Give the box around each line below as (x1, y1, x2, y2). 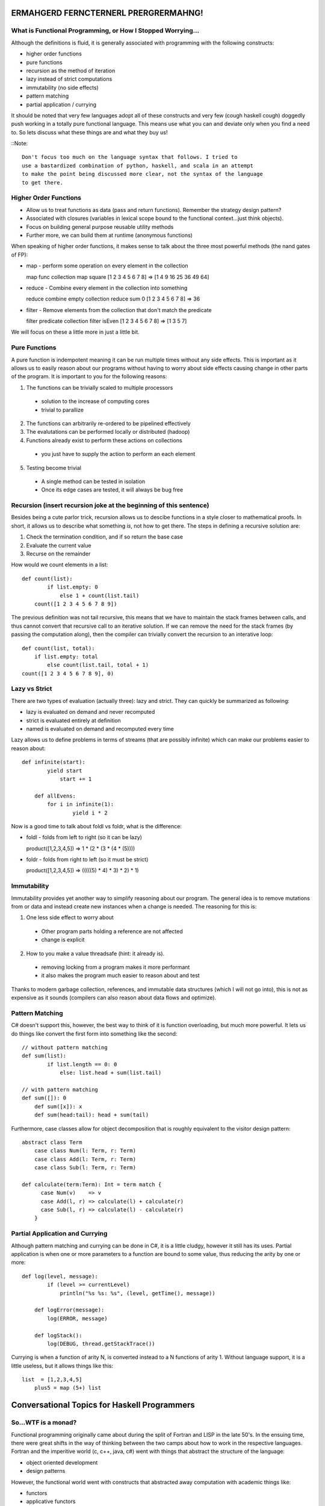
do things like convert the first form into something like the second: (11, 1030, 178, 1037)
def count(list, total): (22, 645, 95, 652)
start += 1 (60, 775, 92, 783)
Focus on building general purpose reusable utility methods (26, 223, 174, 230)
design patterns (26, 1467, 66, 1475)
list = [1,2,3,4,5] (22, 1376, 82, 1383)
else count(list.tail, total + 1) (47, 661, 149, 669)
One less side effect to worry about (26, 914, 114, 921)
